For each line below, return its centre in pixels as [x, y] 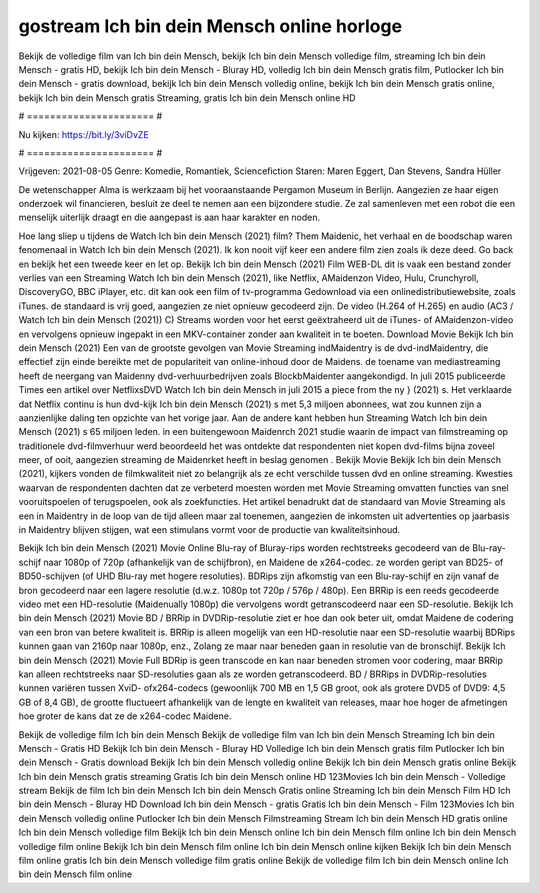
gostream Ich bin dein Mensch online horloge [210, 26]
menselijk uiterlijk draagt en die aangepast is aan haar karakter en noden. [169, 217]
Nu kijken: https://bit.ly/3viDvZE [83, 134]
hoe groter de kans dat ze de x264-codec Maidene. [125, 716]
